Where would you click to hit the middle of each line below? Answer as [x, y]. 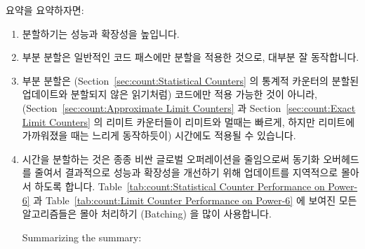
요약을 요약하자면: [45, 10]
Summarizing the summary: [82, 237]
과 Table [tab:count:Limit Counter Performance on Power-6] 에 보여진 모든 [195, 200]
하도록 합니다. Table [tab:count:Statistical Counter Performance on [180, 186]
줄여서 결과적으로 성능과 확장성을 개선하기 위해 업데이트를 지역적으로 [186, 172]
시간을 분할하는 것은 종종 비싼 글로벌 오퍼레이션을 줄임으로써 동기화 [171, 158]
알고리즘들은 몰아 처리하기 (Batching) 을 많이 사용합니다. [147, 214]
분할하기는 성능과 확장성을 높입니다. [101, 33]
